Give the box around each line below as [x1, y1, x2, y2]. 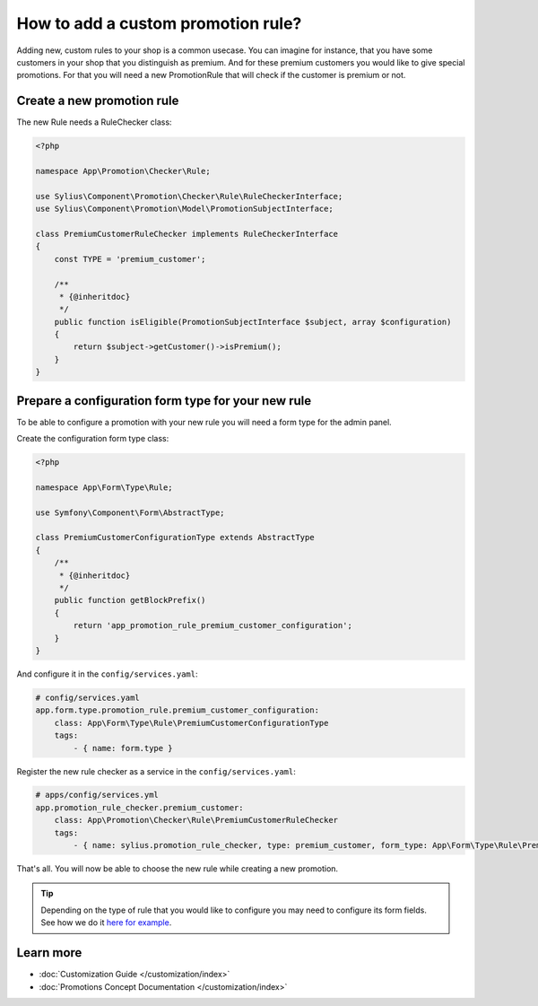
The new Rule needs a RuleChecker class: [16, 117, 172, 127]
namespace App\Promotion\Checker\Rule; [35, 166, 211, 176]
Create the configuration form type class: [16, 433, 169, 444]
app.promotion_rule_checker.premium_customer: [35, 802, 244, 812]
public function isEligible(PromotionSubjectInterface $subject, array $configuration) [54, 317, 452, 327]
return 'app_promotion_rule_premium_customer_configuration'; [73, 620, 353, 631]
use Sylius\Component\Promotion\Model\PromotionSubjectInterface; [35, 204, 334, 214]
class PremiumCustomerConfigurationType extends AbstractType [35, 532, 315, 543]
